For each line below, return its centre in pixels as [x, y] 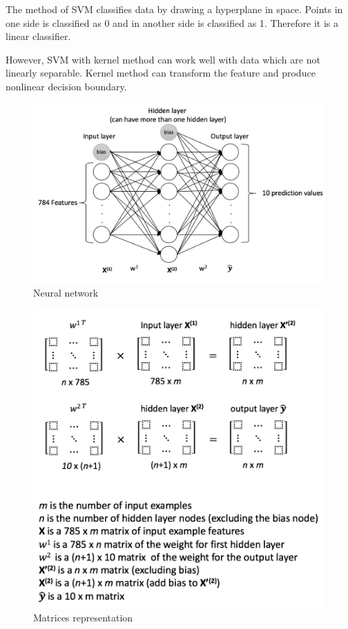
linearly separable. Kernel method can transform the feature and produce [161, 73]
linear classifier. [38, 36]
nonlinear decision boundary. [66, 86]
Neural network [66, 293]
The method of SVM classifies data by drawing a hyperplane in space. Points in [174, 9]
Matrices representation [83, 618]
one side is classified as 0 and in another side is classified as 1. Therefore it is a [172, 22]
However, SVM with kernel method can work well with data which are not [163, 59]
